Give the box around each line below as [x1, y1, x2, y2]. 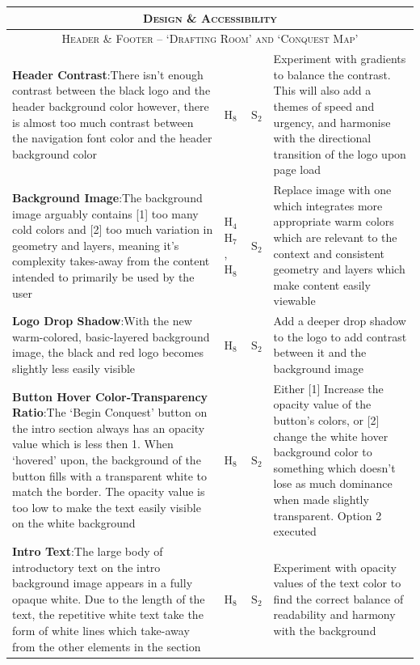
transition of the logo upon [273, 145, 406, 162]
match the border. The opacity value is [12, 483, 205, 500]
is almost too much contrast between [12, 113, 194, 130]
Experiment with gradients [273, 50, 406, 67]
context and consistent [273, 244, 385, 261]
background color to [273, 443, 372, 460]
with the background [273, 621, 376, 638]
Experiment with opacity [273, 558, 397, 575]
